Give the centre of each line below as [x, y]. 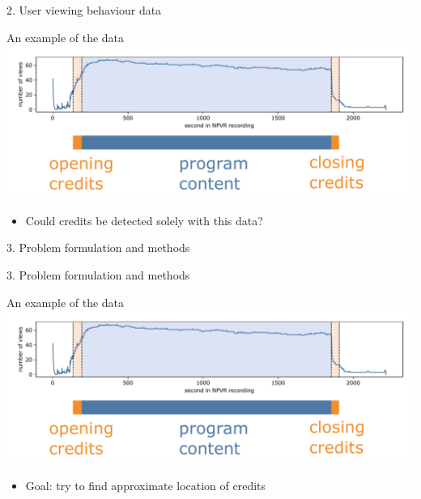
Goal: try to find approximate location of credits [146, 485]
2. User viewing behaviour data [84, 10]
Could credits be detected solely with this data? [144, 220]
